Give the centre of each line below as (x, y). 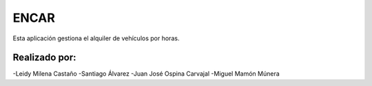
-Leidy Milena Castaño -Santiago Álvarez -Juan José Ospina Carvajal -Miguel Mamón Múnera (146, 74)
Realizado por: (44, 58)
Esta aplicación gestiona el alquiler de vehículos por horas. (96, 38)
